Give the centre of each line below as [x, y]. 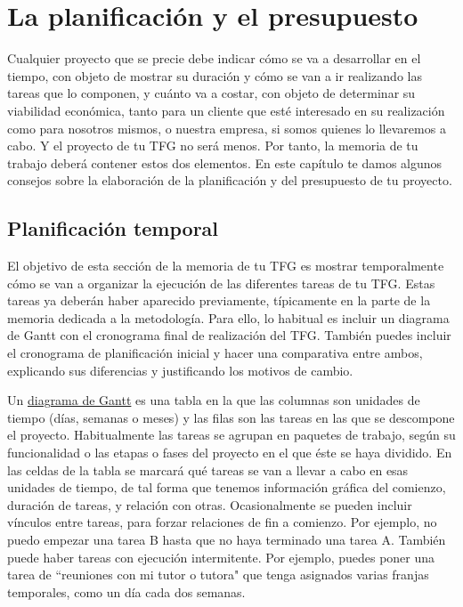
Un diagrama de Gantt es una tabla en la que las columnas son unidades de [214, 400]
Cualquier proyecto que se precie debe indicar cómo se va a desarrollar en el [214, 58]
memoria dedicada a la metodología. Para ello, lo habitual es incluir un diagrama [228, 317]
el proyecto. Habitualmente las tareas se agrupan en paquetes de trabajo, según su [231, 435]
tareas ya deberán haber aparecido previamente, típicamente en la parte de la [219, 300]
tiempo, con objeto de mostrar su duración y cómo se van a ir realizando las [215, 75]
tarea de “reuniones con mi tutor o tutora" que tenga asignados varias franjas [218, 575]
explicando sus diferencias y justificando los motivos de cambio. [180, 370]
